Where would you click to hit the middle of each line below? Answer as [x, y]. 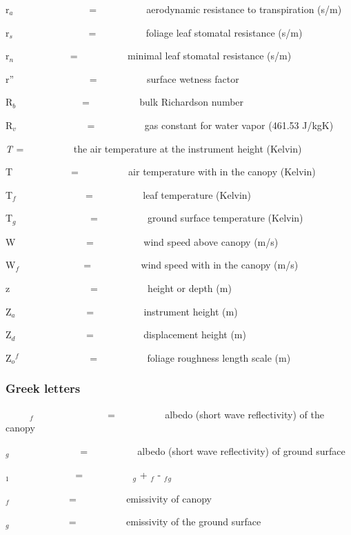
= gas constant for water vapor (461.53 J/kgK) [210, 125]
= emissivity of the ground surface [165, 522]
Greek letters [43, 388]
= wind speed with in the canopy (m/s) [191, 265]
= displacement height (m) [166, 334]
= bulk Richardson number [163, 102]
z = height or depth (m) [119, 288]
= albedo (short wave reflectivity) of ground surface [213, 450]
